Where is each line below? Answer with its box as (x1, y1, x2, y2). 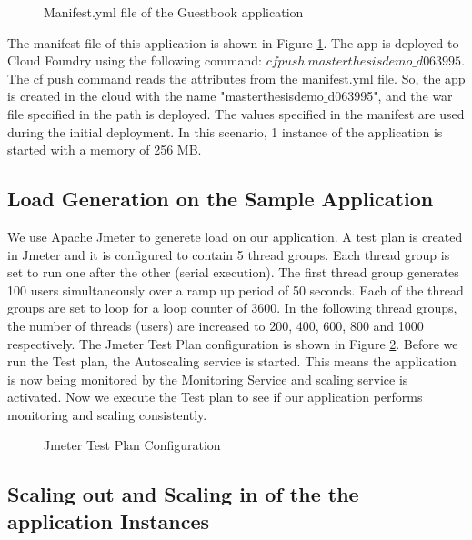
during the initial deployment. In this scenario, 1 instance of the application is (7, 122, 443, 141)
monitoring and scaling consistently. (7, 405, 207, 424)
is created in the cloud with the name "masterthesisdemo (7, 86, 324, 105)
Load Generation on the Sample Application (7, 185, 434, 213)
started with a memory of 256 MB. (7, 140, 202, 159)
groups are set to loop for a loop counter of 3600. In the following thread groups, (7, 298, 457, 317)
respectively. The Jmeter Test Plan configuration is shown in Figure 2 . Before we (7, 334, 458, 353)
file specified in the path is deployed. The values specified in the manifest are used (7, 104, 465, 123)
